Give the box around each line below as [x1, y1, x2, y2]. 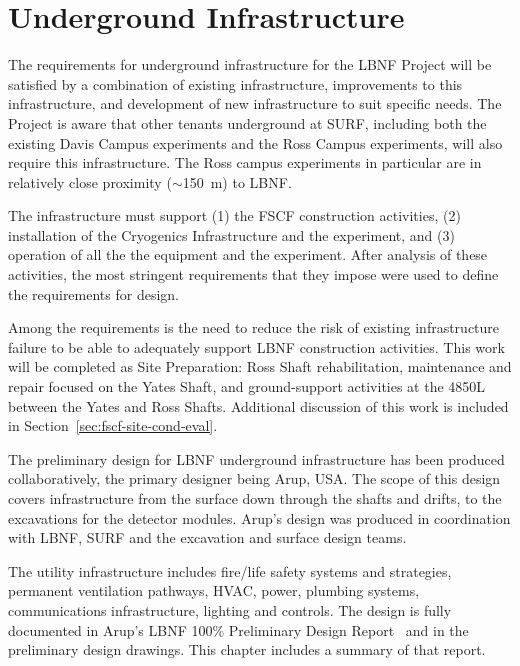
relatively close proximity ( [8, 171, 172, 192]
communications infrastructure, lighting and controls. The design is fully [8, 599, 452, 620]
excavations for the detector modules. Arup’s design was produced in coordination [8, 507, 511, 528]
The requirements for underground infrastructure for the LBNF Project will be [8, 54, 492, 75]
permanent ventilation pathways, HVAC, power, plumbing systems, [8, 580, 420, 601]
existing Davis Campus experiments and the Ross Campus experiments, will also [8, 132, 503, 153]
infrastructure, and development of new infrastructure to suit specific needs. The [8, 93, 502, 114]
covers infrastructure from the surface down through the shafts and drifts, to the [8, 488, 502, 508]
